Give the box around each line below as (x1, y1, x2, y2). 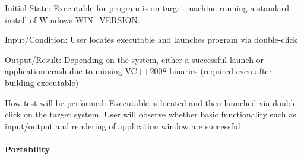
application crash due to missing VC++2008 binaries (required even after (5, 65, 273, 77)
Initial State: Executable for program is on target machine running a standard (5, 2, 289, 14)
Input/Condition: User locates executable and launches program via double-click (5, 33, 297, 46)
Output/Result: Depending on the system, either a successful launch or (5, 53, 264, 65)
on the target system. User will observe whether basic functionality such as (23, 108, 296, 120)
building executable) (5, 76, 79, 88)
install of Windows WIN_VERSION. (5, 13, 140, 26)
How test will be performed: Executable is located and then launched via (5, 96, 270, 109)
